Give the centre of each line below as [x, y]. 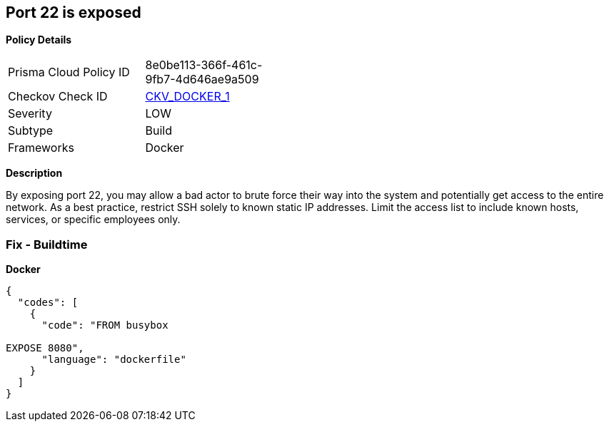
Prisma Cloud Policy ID [69, 72]
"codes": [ [48, 303]
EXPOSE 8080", [45, 348]
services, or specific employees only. [93, 220]
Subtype [31, 131]
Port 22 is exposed [74, 12]
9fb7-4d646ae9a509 [202, 79]
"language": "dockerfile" [114, 360]
